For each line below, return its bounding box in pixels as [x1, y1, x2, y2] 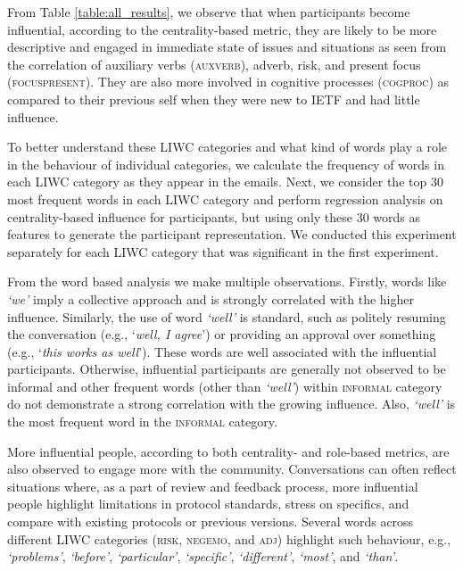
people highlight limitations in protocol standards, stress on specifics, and [7, 494, 409, 513]
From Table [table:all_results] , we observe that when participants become [7, 3, 410, 21]
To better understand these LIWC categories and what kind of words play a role [7, 137, 448, 156]
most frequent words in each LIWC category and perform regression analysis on [7, 189, 443, 208]
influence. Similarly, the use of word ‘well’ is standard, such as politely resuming [7, 307, 446, 326]
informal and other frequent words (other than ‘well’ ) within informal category [7, 377, 442, 395]
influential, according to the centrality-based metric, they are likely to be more [7, 20, 437, 38]
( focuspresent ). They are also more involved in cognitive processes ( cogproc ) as [7, 72, 450, 91]
